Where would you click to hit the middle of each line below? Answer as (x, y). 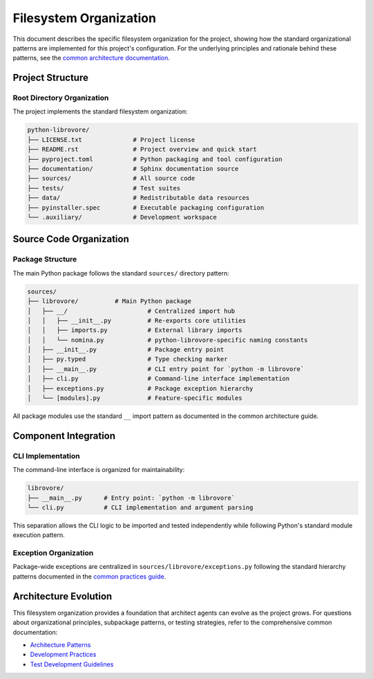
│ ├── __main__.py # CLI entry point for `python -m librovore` (166, 369)
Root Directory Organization (61, 98)
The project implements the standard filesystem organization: (100, 111)
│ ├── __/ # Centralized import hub (131, 311)
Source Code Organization (71, 239)
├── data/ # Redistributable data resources (138, 198)
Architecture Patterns (60, 644)
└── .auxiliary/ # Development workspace (122, 217)
